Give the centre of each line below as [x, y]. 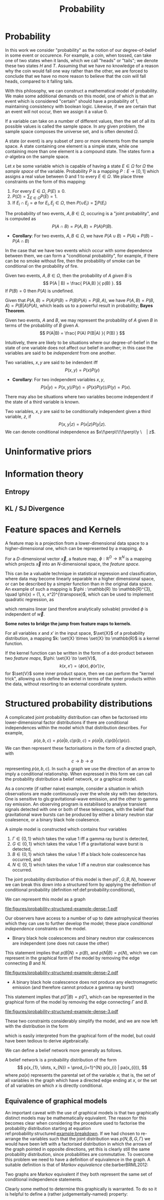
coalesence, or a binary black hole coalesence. [53, 820]
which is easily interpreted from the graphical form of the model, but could [80, 1036]
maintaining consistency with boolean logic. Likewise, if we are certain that [81, 106]
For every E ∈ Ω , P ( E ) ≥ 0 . [39, 191]
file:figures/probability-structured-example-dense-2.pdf [62, 973]
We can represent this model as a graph [45, 900]
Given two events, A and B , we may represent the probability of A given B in [82, 320]
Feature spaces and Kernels [63, 529]
